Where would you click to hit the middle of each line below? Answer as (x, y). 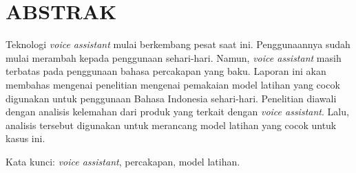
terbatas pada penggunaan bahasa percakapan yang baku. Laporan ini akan (166, 71)
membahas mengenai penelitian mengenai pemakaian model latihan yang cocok (173, 84)
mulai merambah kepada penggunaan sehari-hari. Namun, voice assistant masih (174, 57)
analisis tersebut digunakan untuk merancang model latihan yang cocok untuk (171, 125)
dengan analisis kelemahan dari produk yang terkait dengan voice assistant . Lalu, (177, 112)
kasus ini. (25, 138)
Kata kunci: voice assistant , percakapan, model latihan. (123, 161)
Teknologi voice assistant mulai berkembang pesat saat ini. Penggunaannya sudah (178, 44)
